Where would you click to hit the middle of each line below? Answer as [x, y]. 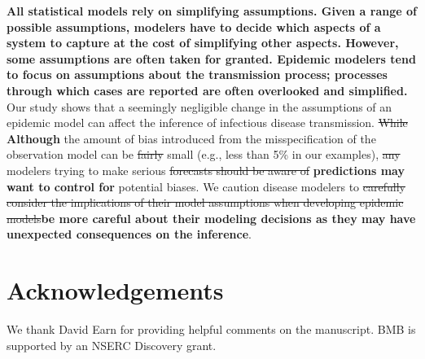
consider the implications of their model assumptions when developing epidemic [205, 202]
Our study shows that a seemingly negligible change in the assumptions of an [199, 106]
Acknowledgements [115, 290]
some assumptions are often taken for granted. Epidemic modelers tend [211, 58]
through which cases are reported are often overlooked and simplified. [207, 90]
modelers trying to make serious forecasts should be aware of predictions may [206, 170]
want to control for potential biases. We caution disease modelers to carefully [206, 186]
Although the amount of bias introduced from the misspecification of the [191, 138]
